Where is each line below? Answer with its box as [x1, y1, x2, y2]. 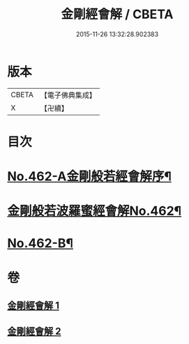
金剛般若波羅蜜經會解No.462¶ [7, 203, 182, 219]
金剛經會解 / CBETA [61, 6, 174, 22]
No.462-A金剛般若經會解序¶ [7, 169, 172, 185]
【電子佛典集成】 [40, 90, 96, 100]
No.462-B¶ [7, 236, 74, 252]
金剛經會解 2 [7, 326, 61, 338]
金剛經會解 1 [7, 300, 60, 312]
